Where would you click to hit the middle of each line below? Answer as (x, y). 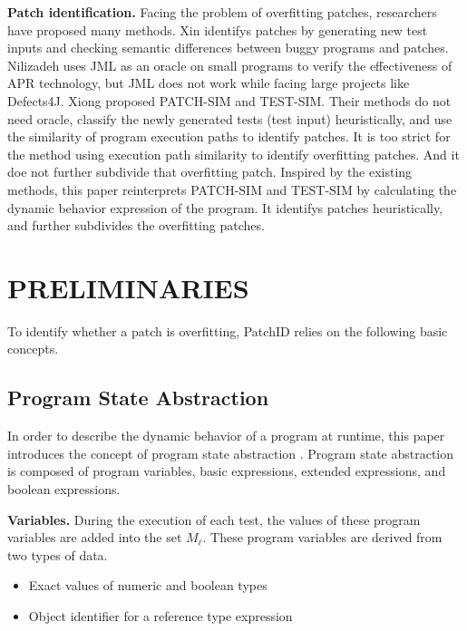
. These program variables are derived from (322, 537)
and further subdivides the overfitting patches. (136, 225)
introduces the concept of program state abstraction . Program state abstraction (231, 453)
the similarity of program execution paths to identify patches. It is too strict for (229, 136)
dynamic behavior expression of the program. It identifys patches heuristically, (225, 207)
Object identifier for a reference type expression (161, 615)
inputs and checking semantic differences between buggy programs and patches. (228, 48)
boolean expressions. (64, 489)
